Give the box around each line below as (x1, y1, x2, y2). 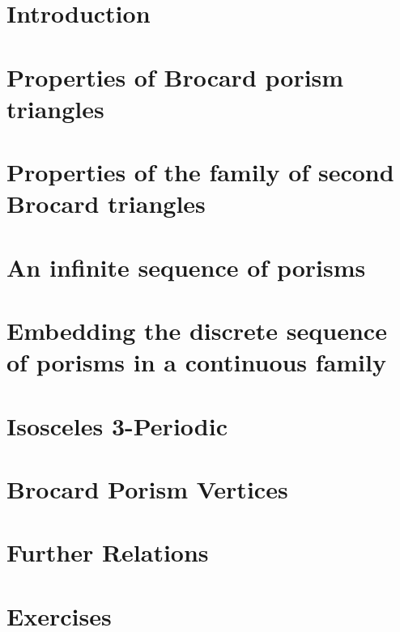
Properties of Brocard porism (6, 60, 344, 93)
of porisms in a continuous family (6, 346, 386, 379)
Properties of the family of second (6, 155, 394, 189)
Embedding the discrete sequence (6, 314, 387, 347)
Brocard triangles (6, 187, 206, 220)
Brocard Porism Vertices (6, 473, 288, 505)
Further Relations (6, 536, 209, 569)
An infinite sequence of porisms (6, 250, 366, 283)
